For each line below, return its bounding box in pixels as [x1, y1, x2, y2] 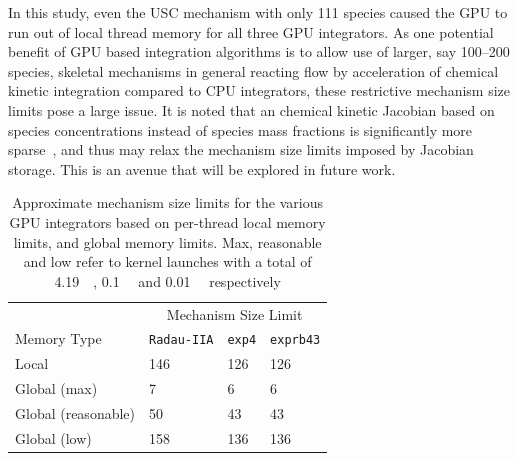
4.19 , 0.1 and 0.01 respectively [54, 270, 281, 291]
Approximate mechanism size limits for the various [12, 192, 323, 213]
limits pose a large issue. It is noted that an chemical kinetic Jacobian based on [8, 99, 495, 120]
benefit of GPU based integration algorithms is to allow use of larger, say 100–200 [8, 41, 510, 62]
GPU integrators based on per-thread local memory [9, 211, 326, 232]
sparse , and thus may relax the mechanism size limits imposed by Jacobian [8, 139, 474, 160]
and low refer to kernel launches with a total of [23, 251, 312, 272]
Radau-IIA [149, 333, 214, 348]
